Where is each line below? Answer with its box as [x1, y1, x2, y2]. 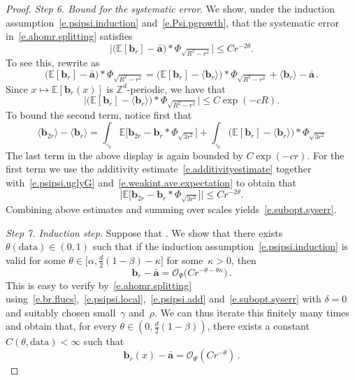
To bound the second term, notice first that [6, 107, 192, 122]
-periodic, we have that [126, 81, 226, 96]
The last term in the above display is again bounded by [6, 147, 243, 162]
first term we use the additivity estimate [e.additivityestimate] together [6, 161, 312, 176]
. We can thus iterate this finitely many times [154, 305, 349, 319]
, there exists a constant [207, 319, 310, 333]
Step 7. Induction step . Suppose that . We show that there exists [6, 225, 283, 240]
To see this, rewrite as [6, 55, 100, 70]
